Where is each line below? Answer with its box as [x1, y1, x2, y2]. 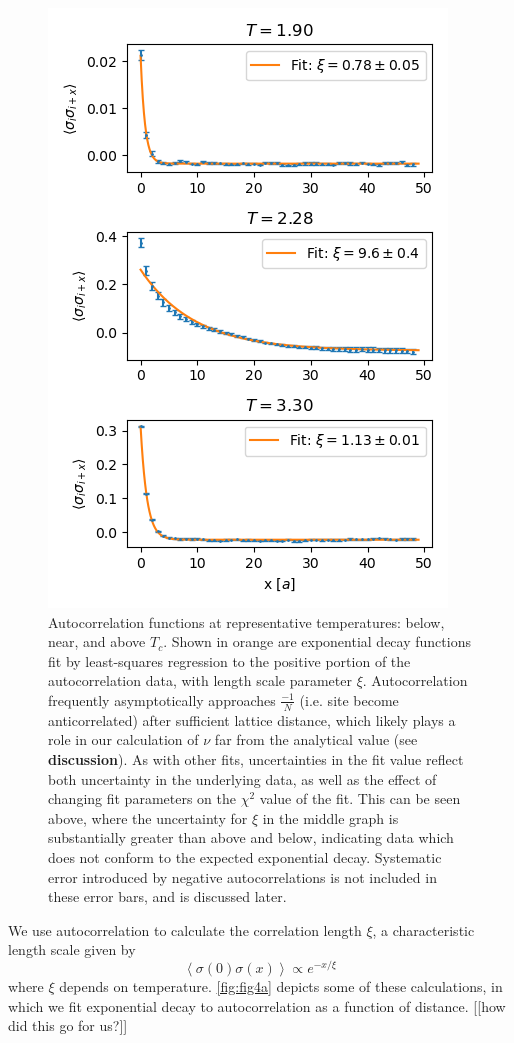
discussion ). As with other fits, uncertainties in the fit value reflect [48, 748, 464, 769]
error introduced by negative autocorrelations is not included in [48, 866, 437, 887]
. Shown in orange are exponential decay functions [163, 631, 471, 652]
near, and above [48, 631, 146, 652]
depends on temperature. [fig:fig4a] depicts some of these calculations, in [59, 976, 503, 996]
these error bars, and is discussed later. [48, 886, 287, 907]
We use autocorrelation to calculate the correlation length [8, 919, 362, 940]
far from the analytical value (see [214, 729, 418, 750]
